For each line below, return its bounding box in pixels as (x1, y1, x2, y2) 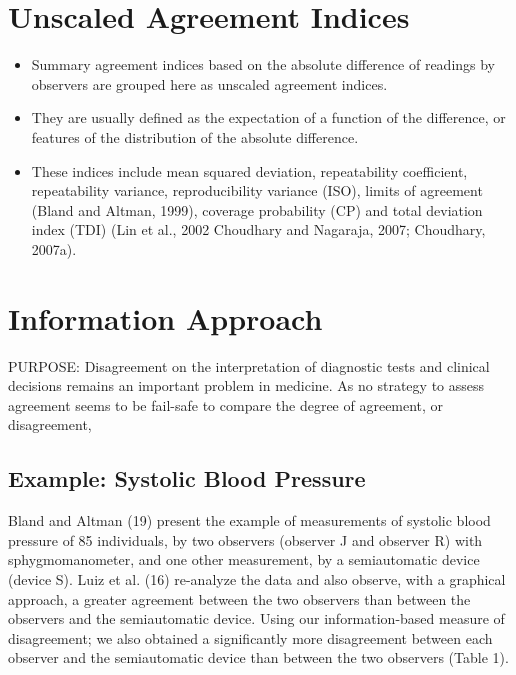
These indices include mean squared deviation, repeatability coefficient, (31, 160, 468, 181)
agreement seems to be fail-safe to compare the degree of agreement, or (8, 394, 444, 415)
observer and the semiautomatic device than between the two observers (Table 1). (8, 647, 509, 668)
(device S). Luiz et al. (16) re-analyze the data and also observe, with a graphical (8, 568, 506, 589)
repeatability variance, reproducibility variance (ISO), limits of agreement (31, 180, 483, 201)
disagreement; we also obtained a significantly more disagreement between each (8, 627, 493, 648)
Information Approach (8, 297, 323, 338)
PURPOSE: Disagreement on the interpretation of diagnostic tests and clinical (8, 355, 490, 376)
